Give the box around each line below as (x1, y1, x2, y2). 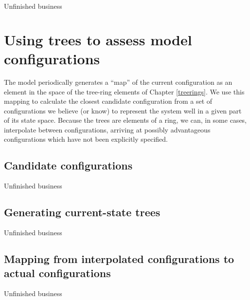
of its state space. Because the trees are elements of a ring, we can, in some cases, (4, 115, 247, 125)
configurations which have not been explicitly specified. (4, 134, 168, 144)
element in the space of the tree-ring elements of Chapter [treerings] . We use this (4, 86, 245, 96)
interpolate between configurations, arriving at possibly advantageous (4, 124, 211, 134)
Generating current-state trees (4, 205, 161, 220)
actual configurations (4, 265, 111, 281)
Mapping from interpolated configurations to (4, 251, 234, 266)
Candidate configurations (4, 158, 133, 173)
